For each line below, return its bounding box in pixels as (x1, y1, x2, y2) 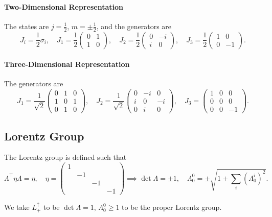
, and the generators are (96, 20, 172, 31)
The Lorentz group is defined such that (4, 152, 127, 162)
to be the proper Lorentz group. (122, 202, 222, 212)
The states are (4, 20, 49, 31)
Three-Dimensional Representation (4, 59, 130, 69)
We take (4, 202, 30, 212)
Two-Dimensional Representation (4, 1, 123, 12)
